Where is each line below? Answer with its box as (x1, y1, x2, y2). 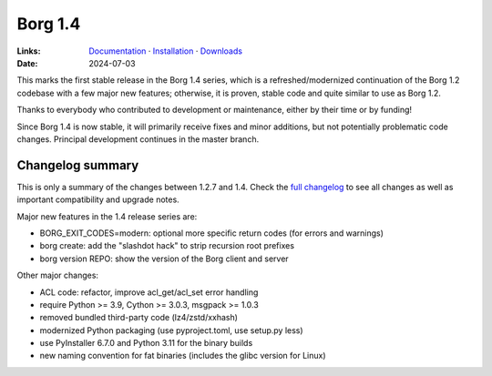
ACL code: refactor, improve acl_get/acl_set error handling (39, 287, 259, 298)
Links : (16, 46, 41, 56)
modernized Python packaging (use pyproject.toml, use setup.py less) (39, 324, 304, 336)
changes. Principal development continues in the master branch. (16, 133, 260, 145)
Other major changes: (16, 269, 99, 281)
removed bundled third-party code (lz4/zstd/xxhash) (39, 312, 239, 323)
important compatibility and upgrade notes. (16, 194, 179, 205)
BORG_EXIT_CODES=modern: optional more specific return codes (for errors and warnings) (39, 228, 384, 239)
